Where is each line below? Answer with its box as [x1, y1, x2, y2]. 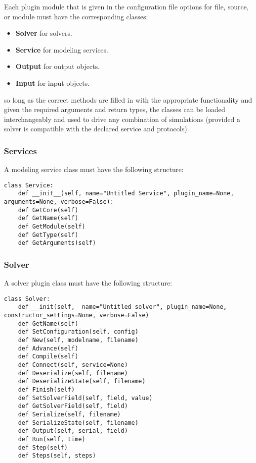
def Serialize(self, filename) [18, 411, 121, 418]
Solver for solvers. [15, 28, 72, 38]
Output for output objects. [15, 61, 100, 71]
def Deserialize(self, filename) [18, 369, 128, 377]
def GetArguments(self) [18, 239, 96, 247]
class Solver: [4, 295, 50, 302]
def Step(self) [18, 444, 68, 451]
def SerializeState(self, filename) [18, 419, 139, 426]
